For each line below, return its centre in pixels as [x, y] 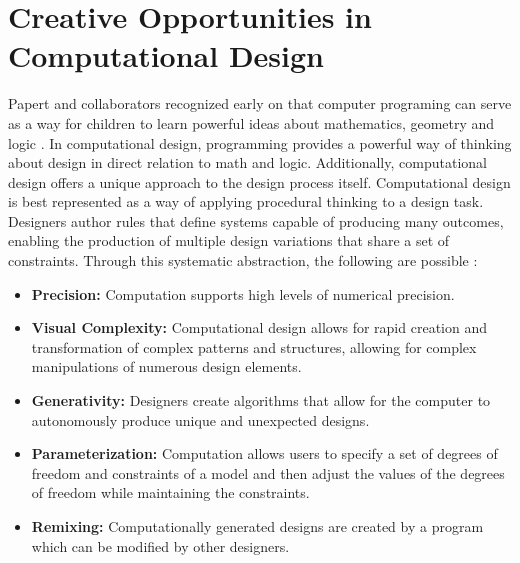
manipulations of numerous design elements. [166, 366]
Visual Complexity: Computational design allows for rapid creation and [259, 327]
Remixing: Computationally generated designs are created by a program [257, 526]
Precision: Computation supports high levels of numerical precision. [243, 293]
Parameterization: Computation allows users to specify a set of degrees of [264, 453]
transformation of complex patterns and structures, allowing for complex [254, 346]
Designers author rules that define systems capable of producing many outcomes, [256, 220]
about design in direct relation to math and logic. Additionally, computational [247, 162]
